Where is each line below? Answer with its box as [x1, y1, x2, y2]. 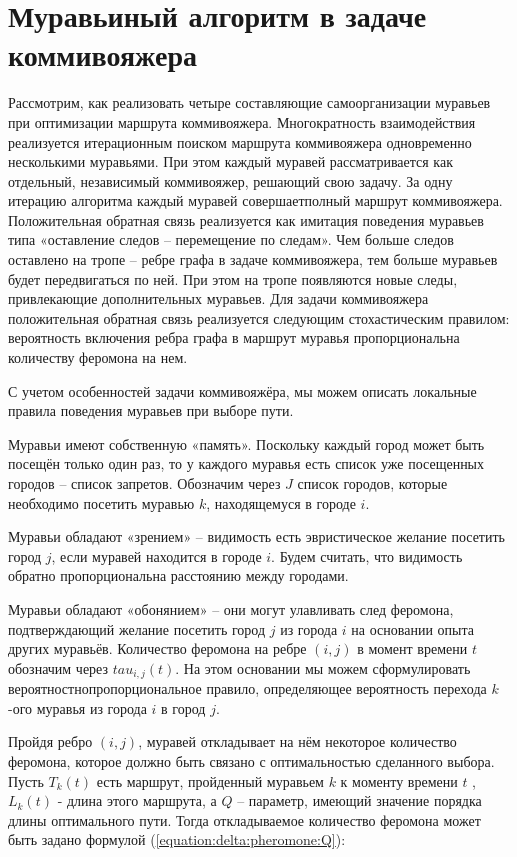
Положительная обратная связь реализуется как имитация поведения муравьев [8, 209, 484, 230]
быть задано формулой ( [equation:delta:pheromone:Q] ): [8, 829, 346, 850]
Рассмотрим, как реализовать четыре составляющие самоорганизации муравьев [8, 92, 491, 113]
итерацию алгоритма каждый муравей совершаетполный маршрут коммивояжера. [8, 190, 503, 211]
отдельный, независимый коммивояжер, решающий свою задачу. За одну [8, 170, 453, 191]
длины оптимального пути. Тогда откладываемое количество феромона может [8, 809, 481, 830]
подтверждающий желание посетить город [8, 618, 266, 639]
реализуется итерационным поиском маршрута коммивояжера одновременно [8, 131, 472, 152]
